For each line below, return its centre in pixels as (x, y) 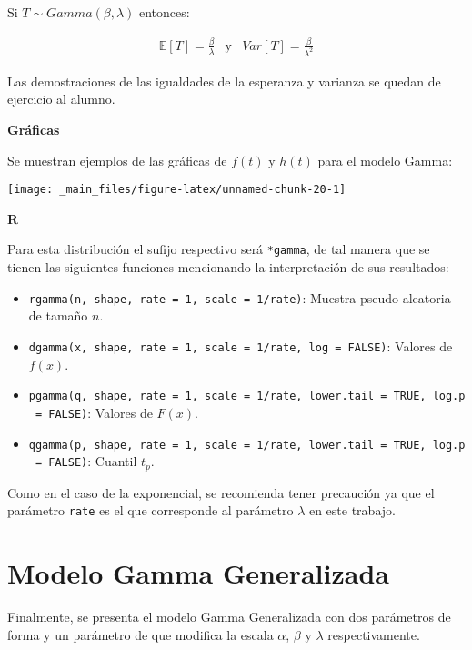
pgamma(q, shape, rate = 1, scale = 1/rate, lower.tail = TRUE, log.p (247, 396)
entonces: (165, 12)
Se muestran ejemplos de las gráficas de (117, 160)
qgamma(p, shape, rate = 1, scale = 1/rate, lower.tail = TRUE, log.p (247, 445)
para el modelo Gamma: (385, 160)
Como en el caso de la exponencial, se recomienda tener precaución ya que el (221, 492)
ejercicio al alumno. (61, 99)
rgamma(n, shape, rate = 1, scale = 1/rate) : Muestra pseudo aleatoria (240, 297)
